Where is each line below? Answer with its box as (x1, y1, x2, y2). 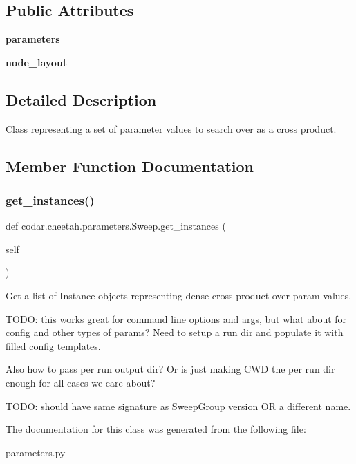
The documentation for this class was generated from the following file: (6, 422, 306, 436)
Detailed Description (6, 89, 157, 110)
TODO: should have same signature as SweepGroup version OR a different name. (6, 398, 351, 413)
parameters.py (6, 445, 66, 459)
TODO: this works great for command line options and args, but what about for (6, 311, 347, 326)
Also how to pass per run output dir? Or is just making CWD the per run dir (6, 362, 335, 376)
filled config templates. (6, 338, 101, 353)
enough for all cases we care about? (6, 375, 156, 389)
